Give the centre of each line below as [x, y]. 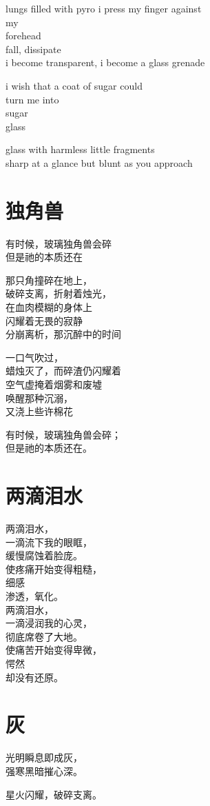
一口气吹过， [34, 357]
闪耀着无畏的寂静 [44, 320]
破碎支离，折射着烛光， [59, 293]
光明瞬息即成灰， [44, 757]
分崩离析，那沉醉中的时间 [63, 334]
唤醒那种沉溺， [39, 397]
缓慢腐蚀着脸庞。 [44, 555]
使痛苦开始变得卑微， [54, 650]
